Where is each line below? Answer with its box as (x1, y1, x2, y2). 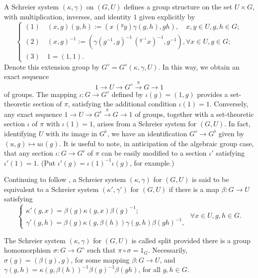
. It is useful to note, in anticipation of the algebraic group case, (59, 138, 254, 148)
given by (218, 128, 244, 138)
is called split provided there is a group (131, 235, 251, 245)
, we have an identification (107, 128, 187, 138)
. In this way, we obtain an (158, 61, 240, 72)
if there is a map (169, 184, 219, 194)
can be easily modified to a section (101, 148, 207, 158)
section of (33, 98, 62, 109)
